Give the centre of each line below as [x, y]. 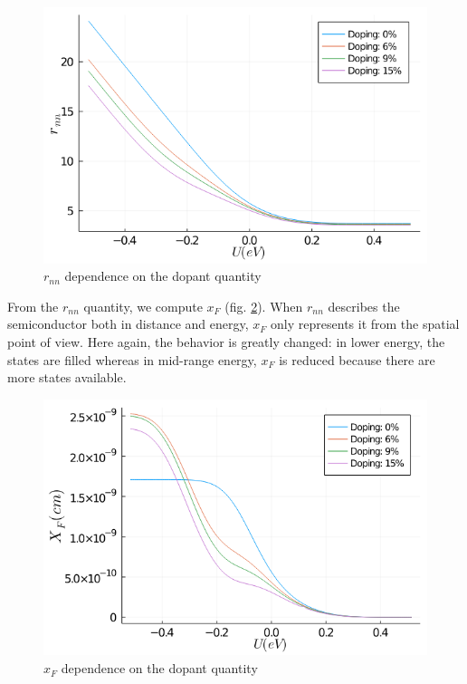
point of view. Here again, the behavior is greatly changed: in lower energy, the [226, 342]
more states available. [67, 377]
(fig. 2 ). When [264, 306]
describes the [364, 306]
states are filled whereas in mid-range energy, [132, 359]
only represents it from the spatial [365, 324]
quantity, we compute [143, 306]
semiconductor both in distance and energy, [128, 324]
